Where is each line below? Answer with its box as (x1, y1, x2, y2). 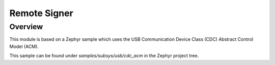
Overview (9, 22, 43, 31)
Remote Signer (9, 8, 73, 19)
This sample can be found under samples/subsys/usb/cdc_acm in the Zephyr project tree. (9, 53, 199, 59)
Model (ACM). (9, 43, 39, 49)
